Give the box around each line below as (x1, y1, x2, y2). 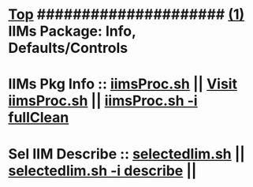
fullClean (8, 109, 69, 127)
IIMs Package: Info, (8, 22, 136, 40)
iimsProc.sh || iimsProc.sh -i (8, 92, 199, 110)
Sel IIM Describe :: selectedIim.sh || (8, 144, 246, 163)
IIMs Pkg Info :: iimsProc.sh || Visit (8, 75, 238, 93)
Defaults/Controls (8, 39, 128, 57)
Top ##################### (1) (8, 6, 245, 24)
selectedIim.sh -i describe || (8, 162, 197, 179)
